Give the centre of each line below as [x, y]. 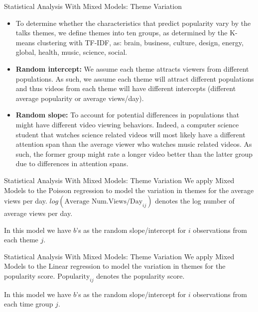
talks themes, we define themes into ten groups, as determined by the [122, 33]
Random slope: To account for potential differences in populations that [128, 115]
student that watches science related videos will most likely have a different [130, 134]
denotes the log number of [195, 201]
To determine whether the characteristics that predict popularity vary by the [133, 23]
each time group [29, 304]
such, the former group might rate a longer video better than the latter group [134, 154]
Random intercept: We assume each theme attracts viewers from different [132, 68]
